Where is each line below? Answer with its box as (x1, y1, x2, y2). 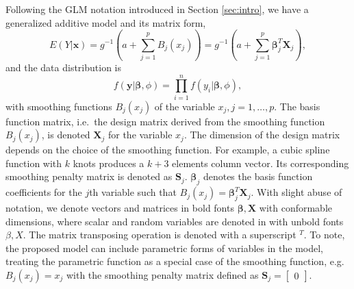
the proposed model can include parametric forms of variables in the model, (5, 240, 323, 255)
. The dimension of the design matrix (184, 127, 340, 142)
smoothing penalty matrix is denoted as (5, 169, 173, 184)
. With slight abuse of (251, 185, 342, 199)
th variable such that (89, 185, 177, 199)
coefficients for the (5, 185, 82, 199)
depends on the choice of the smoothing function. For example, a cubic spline (5, 142, 330, 157)
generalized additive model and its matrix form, (5, 15, 206, 29)
